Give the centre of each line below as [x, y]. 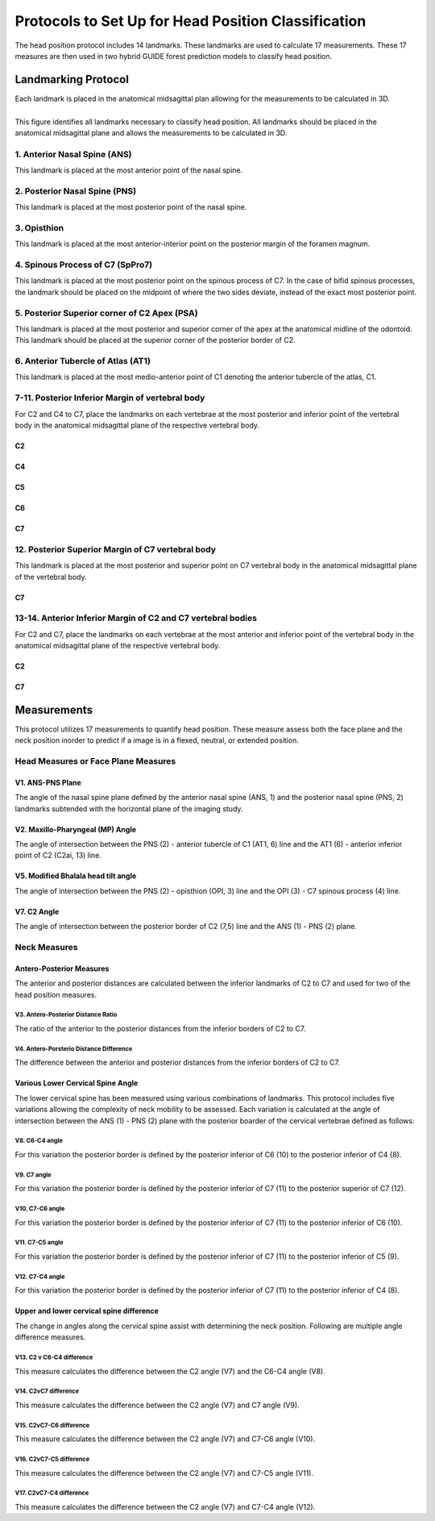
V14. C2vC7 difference [47, 1391]
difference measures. [50, 1337]
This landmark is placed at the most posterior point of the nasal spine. [131, 207]
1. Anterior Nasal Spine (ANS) [73, 154]
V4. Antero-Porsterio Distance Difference [74, 1048]
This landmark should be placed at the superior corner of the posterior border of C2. [155, 340]
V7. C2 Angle [37, 911]
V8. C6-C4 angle [39, 1141]
